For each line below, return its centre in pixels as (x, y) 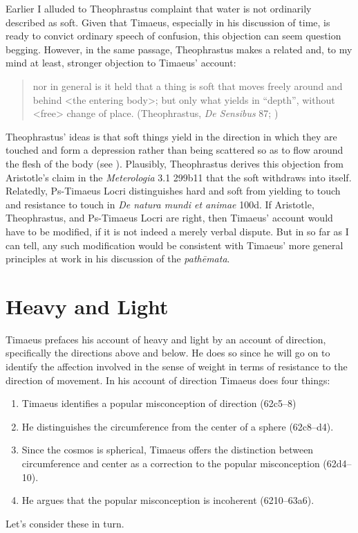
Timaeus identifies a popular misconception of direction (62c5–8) (159, 403)
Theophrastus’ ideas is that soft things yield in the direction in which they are (171, 136)
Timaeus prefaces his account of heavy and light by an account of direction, (166, 339)
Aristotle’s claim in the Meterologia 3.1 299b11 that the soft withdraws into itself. (179, 177)
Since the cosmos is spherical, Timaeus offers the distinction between (168, 450)
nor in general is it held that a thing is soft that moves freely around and (188, 85)
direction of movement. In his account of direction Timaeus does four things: (168, 380)
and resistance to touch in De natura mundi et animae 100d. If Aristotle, (160, 204)
